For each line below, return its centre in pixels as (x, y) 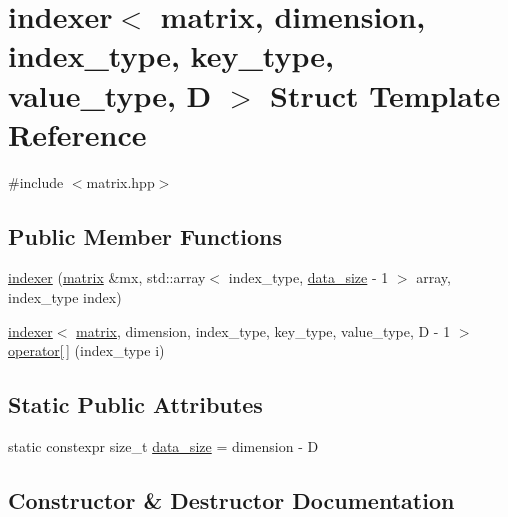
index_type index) (65, 297)
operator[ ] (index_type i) (86, 350)
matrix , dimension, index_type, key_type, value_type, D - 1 (263, 330)
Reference (77, 133)
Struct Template (385, 94)
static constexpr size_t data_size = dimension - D (163, 446)
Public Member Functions (145, 235)
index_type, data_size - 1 (308, 277)
